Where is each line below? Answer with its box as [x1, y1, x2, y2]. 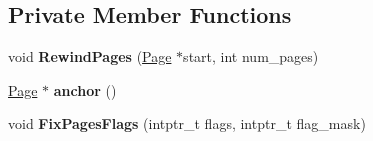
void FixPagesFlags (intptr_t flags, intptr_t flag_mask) [8, 113, 366, 134]
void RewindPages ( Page [8, 46, 172, 67]
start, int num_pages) [183, 46, 319, 67]
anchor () [53, 79, 117, 100]
